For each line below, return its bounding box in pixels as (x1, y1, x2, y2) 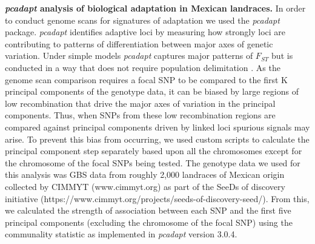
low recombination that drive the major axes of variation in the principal (5, 97, 276, 109)
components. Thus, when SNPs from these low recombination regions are (5, 109, 276, 121)
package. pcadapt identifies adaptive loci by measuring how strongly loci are (5, 25, 286, 38)
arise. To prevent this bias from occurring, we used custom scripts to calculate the (5, 132, 310, 145)
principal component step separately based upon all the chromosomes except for (5, 144, 302, 157)
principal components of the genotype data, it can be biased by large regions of (5, 85, 299, 98)
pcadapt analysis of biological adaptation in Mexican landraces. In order (5, 2, 306, 14)
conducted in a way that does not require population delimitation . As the (5, 61, 280, 73)
